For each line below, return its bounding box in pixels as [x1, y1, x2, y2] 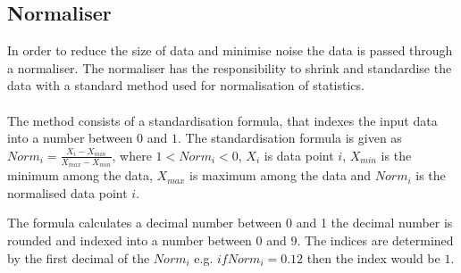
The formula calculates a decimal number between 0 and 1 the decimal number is [7, 213, 453, 232]
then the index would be [306, 248, 440, 267]
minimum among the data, [7, 166, 153, 185]
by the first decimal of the [7, 248, 150, 267]
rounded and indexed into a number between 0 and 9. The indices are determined [7, 231, 454, 250]
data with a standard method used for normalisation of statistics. [7, 76, 365, 95]
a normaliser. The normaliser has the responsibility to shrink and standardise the [7, 58, 452, 77]
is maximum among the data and [189, 166, 372, 185]
